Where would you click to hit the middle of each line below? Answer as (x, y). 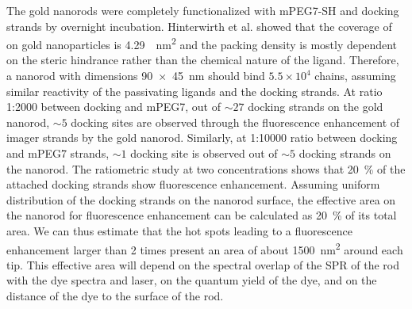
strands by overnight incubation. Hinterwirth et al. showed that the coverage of (199, 26)
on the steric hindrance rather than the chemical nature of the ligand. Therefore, (203, 60)
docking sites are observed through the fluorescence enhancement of (235, 122)
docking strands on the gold (316, 107)
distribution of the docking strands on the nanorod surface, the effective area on (201, 199)
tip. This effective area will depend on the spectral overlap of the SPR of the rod (203, 264)
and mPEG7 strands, (58, 153)
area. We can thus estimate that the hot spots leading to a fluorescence (179, 230)
